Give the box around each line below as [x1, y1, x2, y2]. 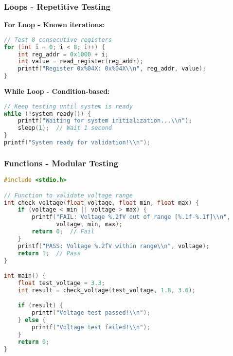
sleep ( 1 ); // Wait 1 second [18, 125, 112, 132]
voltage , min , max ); [56, 221, 123, 228]
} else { [18, 317, 46, 324]
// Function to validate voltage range [4, 192, 133, 199]
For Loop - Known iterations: [4, 19, 105, 30]
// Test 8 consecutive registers [4, 36, 112, 43]
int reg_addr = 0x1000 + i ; [18, 51, 108, 58]
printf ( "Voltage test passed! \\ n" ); [32, 309, 150, 317]
